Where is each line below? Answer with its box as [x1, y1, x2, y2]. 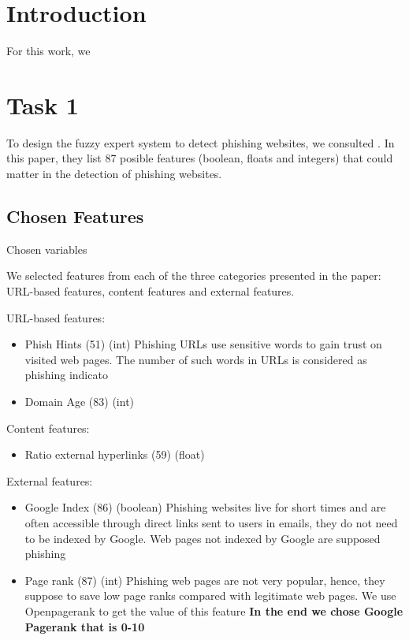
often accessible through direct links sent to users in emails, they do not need [24, 514, 398, 530]
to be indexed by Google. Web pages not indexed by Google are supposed [24, 530, 381, 546]
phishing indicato [24, 367, 108, 383]
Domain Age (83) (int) [24, 393, 135, 409]
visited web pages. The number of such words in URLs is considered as [24, 351, 367, 367]
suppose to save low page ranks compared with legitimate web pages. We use [24, 587, 396, 604]
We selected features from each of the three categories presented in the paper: [6, 267, 381, 284]
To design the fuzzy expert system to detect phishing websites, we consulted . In [6, 134, 395, 151]
